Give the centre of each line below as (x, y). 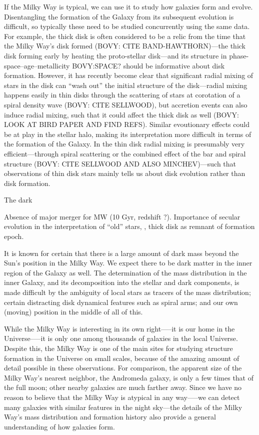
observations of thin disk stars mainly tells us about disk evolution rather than (125, 173)
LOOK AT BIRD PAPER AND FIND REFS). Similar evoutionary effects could (127, 124)
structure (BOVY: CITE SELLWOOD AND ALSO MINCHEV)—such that (120, 163)
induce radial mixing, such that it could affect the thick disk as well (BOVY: (121, 114)
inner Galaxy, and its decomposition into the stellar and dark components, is (122, 282)
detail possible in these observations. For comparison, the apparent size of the (123, 368)
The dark (18, 200)
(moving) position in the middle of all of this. (73, 312)
